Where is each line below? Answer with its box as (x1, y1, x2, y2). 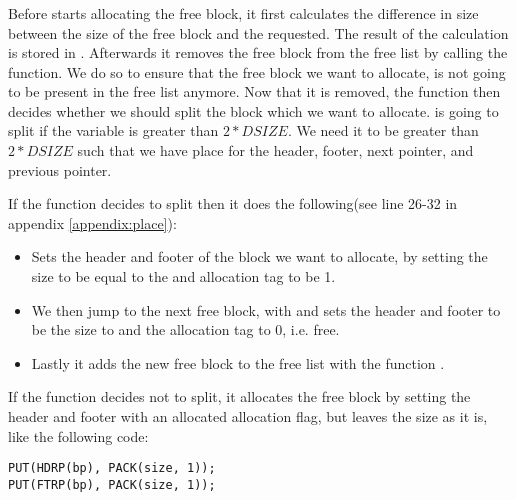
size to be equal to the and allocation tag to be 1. (31, 266, 336, 287)
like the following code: (8, 425, 149, 446)
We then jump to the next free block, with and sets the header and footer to (31, 299, 501, 320)
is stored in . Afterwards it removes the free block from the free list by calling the (8, 42, 508, 63)
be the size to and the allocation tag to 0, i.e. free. (31, 319, 340, 340)
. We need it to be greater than (287, 120, 479, 141)
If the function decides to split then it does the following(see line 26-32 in (8, 193, 458, 214)
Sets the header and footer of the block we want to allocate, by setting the (31, 246, 488, 267)
